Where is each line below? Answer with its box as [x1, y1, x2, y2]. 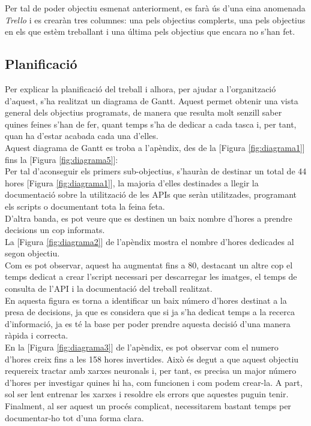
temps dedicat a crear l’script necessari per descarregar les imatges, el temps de [5, 270, 297, 283]
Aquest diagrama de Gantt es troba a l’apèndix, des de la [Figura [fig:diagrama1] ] [5, 141, 305, 153]
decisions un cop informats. [5, 223, 105, 236]
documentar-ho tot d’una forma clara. [5, 411, 144, 424]
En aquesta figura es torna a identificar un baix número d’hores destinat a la [5, 294, 287, 306]
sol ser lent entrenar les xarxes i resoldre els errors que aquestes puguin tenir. [5, 388, 289, 400]
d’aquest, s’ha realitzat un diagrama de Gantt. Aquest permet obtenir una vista [5, 94, 298, 107]
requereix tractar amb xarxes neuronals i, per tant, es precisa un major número [5, 364, 297, 377]
